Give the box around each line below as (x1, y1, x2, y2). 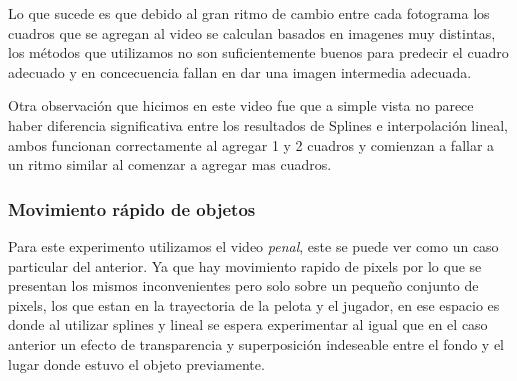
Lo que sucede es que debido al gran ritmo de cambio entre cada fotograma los (8, 3, 490, 23)
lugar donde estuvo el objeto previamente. (8, 353, 265, 374)
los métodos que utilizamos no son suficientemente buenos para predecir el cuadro (8, 42, 509, 63)
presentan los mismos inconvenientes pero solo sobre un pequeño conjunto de (8, 275, 479, 296)
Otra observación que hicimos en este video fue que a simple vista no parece (8, 95, 474, 116)
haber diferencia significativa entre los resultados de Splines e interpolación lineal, (8, 114, 508, 135)
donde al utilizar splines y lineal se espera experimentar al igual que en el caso (8, 314, 488, 335)
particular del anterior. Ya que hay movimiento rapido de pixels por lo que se (8, 255, 482, 276)
